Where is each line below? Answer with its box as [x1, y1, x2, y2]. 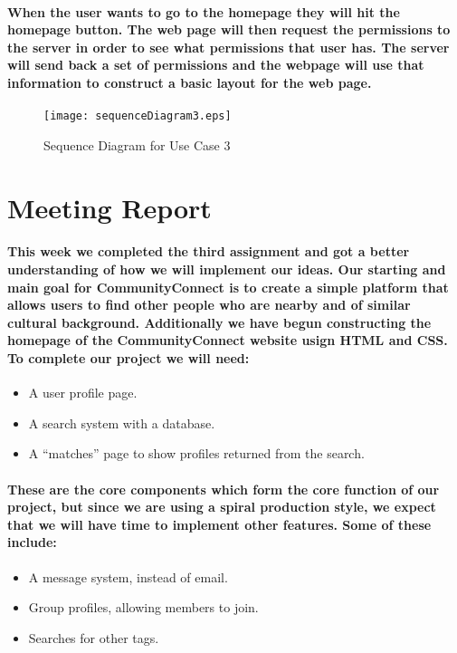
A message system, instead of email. [28, 567, 228, 586]
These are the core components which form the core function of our [7, 479, 440, 498]
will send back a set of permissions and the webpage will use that [7, 55, 424, 74]
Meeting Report [7, 188, 212, 226]
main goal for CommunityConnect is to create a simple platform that [7, 277, 449, 296]
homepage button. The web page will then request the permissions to [7, 20, 451, 39]
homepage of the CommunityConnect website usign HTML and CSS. [7, 331, 448, 350]
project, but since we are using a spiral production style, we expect [7, 497, 436, 516]
